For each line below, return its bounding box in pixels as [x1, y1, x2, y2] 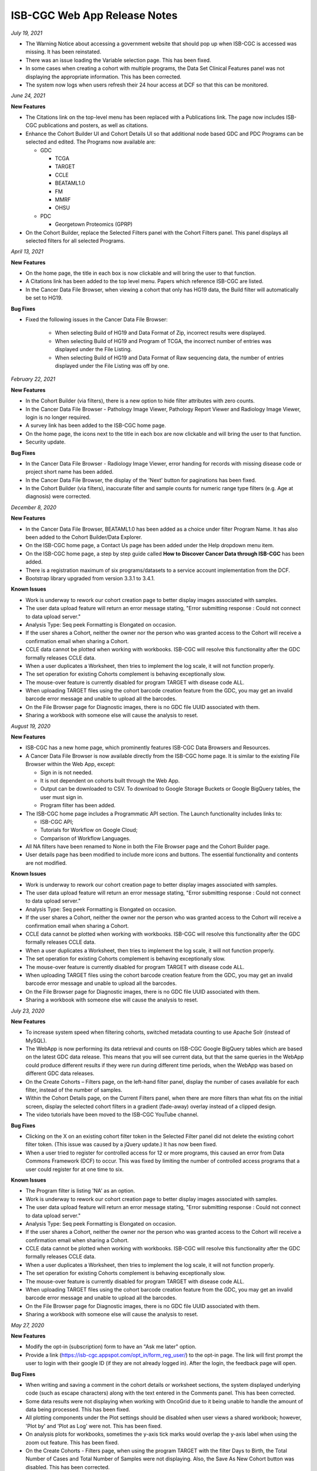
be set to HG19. [25, 294, 63, 301]
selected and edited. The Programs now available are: [25, 138, 156, 145]
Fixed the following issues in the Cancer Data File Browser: [25, 316, 168, 323]
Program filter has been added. [40, 802, 116, 809]
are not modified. [25, 859, 68, 866]
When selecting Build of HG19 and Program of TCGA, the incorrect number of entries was [55, 337, 272, 344]
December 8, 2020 [11, 504, 57, 511]
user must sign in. [40, 793, 83, 800]
